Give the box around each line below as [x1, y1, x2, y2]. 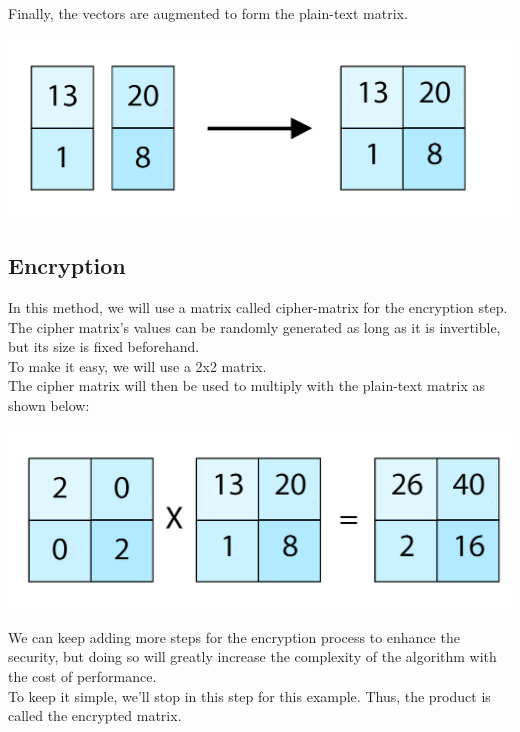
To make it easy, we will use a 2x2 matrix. [8, 355, 267, 376]
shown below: [8, 395, 90, 415]
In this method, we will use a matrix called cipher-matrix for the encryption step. [8, 297, 508, 318]
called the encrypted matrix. [8, 705, 182, 726]
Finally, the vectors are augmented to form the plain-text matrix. [8, 3, 408, 23]
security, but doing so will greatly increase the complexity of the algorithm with [8, 646, 497, 667]
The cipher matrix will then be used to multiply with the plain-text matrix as [8, 375, 486, 396]
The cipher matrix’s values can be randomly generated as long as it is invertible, [8, 316, 501, 337]
